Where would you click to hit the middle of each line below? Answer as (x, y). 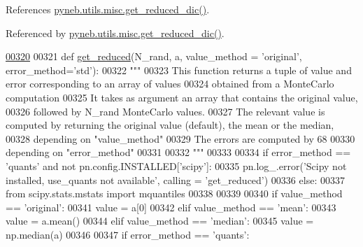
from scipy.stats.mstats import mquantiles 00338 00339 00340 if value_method (174, 193)
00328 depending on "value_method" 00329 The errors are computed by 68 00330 (180, 138)
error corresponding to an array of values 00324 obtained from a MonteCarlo (170, 84)
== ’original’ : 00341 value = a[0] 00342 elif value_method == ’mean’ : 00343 (171, 207)
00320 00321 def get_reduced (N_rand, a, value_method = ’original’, (154, 56)
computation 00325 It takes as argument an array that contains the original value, (182, 97)
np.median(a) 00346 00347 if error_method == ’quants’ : (128, 234)
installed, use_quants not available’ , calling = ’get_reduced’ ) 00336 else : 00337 (175, 179)
